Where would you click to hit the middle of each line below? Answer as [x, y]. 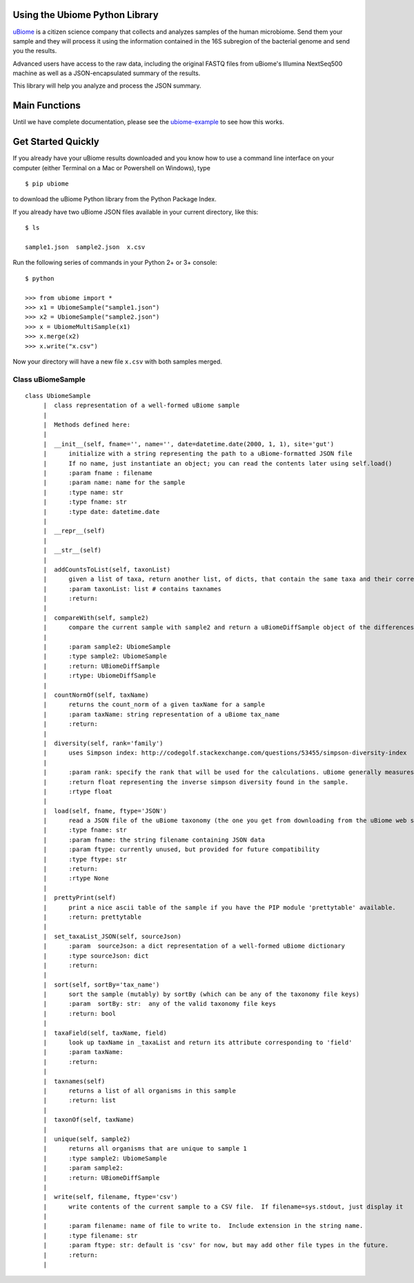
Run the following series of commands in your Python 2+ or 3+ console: [115, 263]
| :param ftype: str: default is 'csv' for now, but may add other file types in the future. [216, 1245]
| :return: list [80, 1101]
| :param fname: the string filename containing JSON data [154, 839]
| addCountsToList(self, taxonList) [107, 569]
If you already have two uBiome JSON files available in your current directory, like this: [136, 212]
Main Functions [47, 106]
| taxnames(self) [74, 1081]
